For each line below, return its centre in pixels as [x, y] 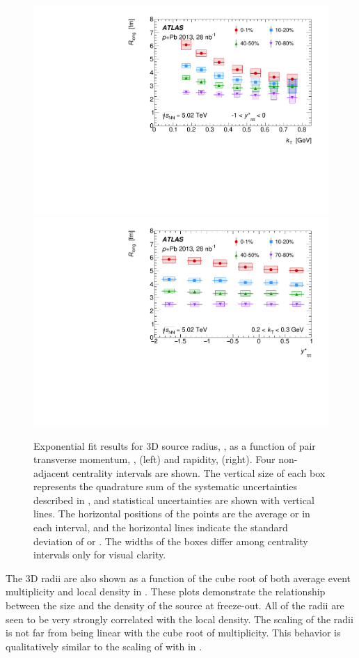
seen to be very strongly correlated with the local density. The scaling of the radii [179, 619]
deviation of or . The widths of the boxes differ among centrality [171, 541]
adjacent [51, 472]
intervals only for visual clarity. [100, 555]
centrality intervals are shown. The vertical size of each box [199, 472]
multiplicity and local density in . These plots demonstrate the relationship [166, 592]
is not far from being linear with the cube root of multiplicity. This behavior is [173, 633]
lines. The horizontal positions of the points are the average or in [172, 514]
